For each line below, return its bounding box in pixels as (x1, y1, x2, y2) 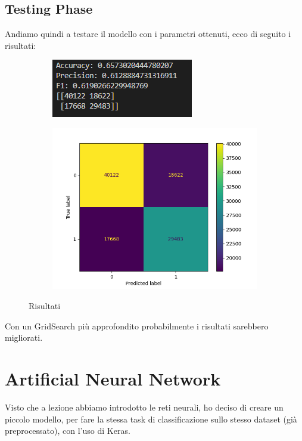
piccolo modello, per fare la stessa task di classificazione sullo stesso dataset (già (5, 412, 297, 425)
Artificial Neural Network (5, 366, 221, 391)
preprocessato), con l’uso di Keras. (5, 424, 130, 437)
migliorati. (5, 331, 43, 344)
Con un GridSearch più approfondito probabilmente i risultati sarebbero (5, 319, 269, 332)
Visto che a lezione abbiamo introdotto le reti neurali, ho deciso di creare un (5, 400, 284, 413)
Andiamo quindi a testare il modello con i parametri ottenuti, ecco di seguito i (5, 27, 291, 40)
